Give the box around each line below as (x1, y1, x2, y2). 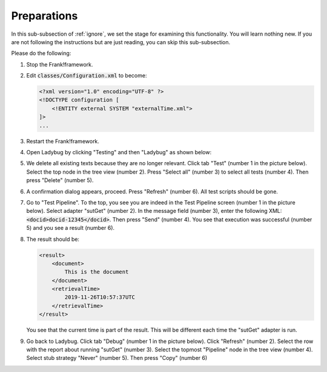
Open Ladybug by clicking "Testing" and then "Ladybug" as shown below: (26, 149, 212, 156)
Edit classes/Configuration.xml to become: (26, 72, 147, 79)
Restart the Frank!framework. (26, 137, 100, 145)
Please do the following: (11, 50, 71, 57)
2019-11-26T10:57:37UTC (64, 294, 136, 301)
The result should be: (26, 235, 80, 243)
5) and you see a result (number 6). (26, 224, 115, 232)
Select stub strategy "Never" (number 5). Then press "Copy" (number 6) (26, 354, 208, 362)
